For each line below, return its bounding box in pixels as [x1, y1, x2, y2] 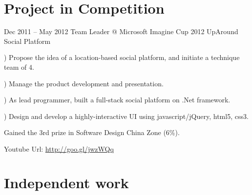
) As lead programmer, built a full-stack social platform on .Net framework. [4, 95, 231, 105]
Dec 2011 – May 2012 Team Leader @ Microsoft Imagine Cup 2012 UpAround [4, 26, 238, 37]
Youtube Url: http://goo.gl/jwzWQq [4, 143, 114, 154]
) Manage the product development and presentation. [4, 78, 164, 88]
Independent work [4, 172, 129, 192]
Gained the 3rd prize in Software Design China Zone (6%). [4, 127, 180, 137]
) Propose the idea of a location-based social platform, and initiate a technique [4, 52, 240, 62]
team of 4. [4, 61, 34, 72]
